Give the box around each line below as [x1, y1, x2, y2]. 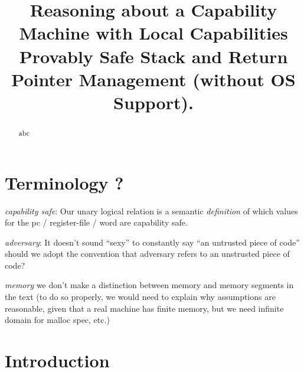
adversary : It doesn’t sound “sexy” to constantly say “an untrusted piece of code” [5, 236, 300, 248]
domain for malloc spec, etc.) [5, 314, 110, 326]
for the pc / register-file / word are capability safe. [5, 216, 188, 229]
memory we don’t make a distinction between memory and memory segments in [5, 279, 294, 291]
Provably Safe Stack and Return [19, 44, 288, 68]
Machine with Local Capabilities [19, 21, 288, 45]
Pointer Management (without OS [11, 67, 296, 91]
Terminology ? [5, 170, 124, 194]
